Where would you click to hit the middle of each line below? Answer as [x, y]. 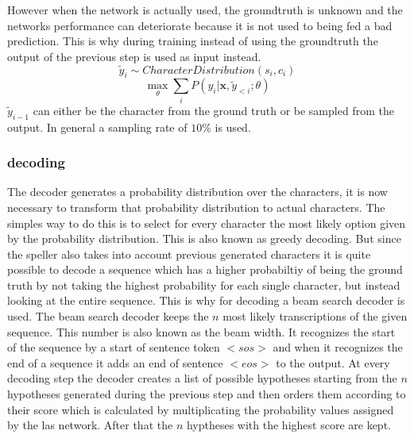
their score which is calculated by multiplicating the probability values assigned [201, 409]
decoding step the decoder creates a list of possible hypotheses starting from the [202, 378]
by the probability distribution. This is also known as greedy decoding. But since [204, 238]
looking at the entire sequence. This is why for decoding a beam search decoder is [206, 300]
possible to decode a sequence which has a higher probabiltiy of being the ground [205, 269]
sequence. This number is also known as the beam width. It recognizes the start [201, 331]
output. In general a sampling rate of [97, 127]
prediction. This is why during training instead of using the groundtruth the [193, 41]
